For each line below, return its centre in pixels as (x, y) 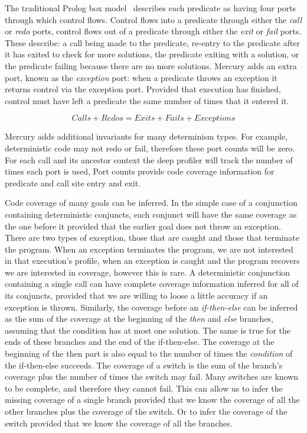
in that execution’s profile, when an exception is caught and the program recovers (152, 261)
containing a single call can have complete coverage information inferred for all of (152, 284)
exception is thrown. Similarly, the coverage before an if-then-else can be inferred (151, 307)
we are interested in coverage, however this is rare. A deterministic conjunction (148, 272)
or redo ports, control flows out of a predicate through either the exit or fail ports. (153, 31)
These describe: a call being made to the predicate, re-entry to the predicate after (153, 42)
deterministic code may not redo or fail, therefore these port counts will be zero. (150, 148)
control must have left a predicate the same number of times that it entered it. (147, 100)
